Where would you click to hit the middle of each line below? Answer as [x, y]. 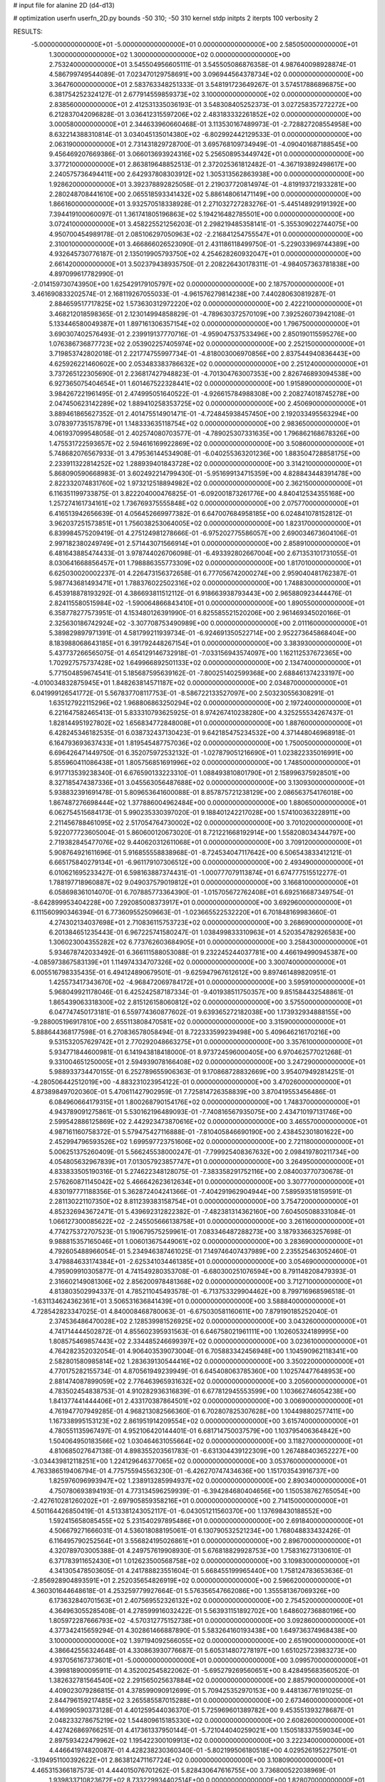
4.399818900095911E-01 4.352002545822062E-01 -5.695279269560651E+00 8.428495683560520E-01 [204, 1670]
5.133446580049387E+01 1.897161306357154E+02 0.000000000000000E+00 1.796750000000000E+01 [204, 324]
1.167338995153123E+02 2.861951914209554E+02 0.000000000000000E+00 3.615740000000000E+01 [204, 1421]
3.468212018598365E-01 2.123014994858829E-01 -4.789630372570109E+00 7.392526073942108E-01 [202, 314]
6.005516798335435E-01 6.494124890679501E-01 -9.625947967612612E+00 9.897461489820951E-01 [184, 972]
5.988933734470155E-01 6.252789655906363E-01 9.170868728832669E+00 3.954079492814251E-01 [201, 1072]
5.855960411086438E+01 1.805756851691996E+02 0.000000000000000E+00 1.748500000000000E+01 [205, 763]
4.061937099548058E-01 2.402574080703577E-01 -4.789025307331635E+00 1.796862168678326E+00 [204, 433]
